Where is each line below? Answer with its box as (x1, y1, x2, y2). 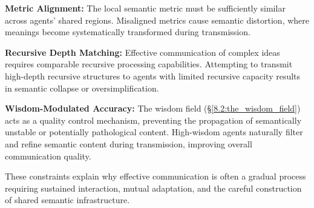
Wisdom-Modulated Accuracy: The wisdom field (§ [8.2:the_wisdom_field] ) (5, 102, 301, 115)
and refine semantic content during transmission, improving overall (5, 137, 252, 150)
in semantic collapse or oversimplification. (5, 81, 159, 94)
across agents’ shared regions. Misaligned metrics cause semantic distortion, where (5, 13, 310, 26)
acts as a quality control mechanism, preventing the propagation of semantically (5, 113, 302, 126)
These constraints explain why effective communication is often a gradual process (5, 170, 306, 183)
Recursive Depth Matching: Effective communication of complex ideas (5, 45, 280, 58)
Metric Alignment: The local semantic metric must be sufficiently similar (5, 2, 286, 14)
